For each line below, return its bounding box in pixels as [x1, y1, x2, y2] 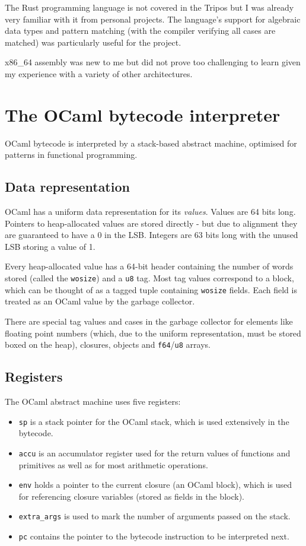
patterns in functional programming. [5, 148, 138, 161]
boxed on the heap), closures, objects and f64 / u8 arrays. [5, 338, 211, 351]
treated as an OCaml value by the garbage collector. [5, 295, 195, 307]
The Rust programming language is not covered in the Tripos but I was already [5, 1, 294, 13]
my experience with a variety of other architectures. [5, 67, 193, 80]
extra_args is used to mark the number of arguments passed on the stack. [18, 510, 291, 522]
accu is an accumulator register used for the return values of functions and [18, 446, 291, 459]
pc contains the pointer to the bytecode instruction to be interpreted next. [18, 530, 289, 542]
